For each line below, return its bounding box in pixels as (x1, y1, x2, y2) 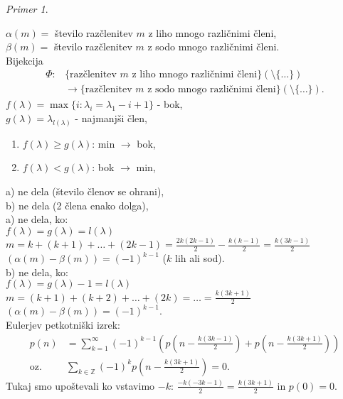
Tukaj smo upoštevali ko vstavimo (6, 378, 155, 393)
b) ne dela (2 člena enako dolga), (6, 197, 149, 212)
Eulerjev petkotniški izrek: (6, 317, 120, 332)
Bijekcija (6, 53, 43, 67)
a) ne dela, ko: (6, 212, 68, 226)
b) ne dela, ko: (6, 264, 68, 279)
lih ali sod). (174, 251, 225, 265)
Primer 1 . (6, 1, 48, 16)
